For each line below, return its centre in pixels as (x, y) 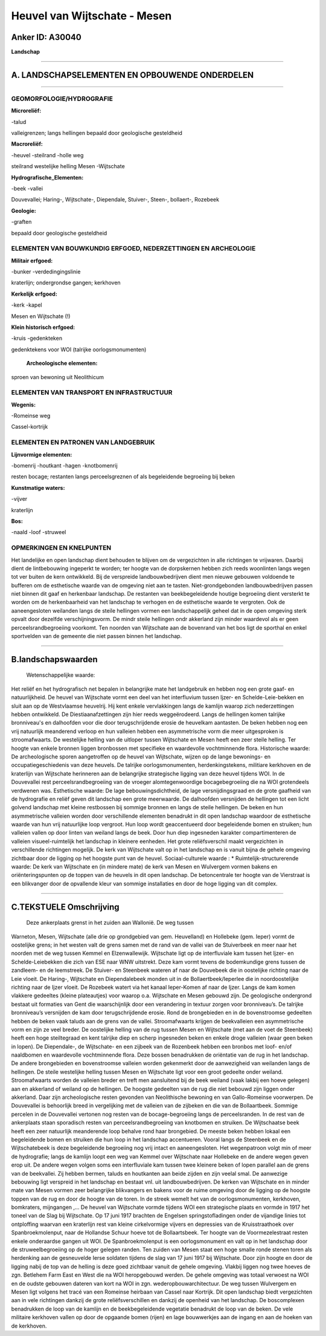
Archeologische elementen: (62, 363)
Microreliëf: (26, 111)
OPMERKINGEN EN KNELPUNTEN (61, 548)
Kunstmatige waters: (38, 487)
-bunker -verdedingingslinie (46, 272)
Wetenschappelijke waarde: (61, 675)
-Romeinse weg (31, 416)
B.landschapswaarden (54, 659)
